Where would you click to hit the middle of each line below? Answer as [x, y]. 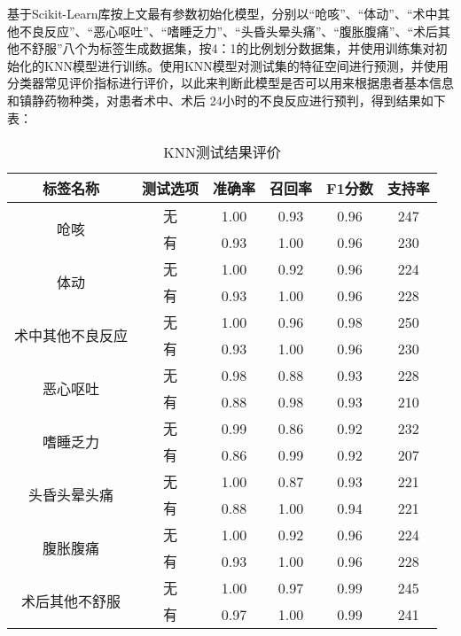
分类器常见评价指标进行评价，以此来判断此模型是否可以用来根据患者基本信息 [230, 83]
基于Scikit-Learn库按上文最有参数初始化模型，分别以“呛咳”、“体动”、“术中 [223, 13]
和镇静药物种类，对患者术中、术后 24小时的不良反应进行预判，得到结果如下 [227, 100]
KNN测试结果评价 [222, 152]
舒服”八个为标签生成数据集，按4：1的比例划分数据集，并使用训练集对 [233, 48]
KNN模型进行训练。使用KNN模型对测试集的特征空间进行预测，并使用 [246, 65]
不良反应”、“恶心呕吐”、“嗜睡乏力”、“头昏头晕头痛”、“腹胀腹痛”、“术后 [229, 31]
